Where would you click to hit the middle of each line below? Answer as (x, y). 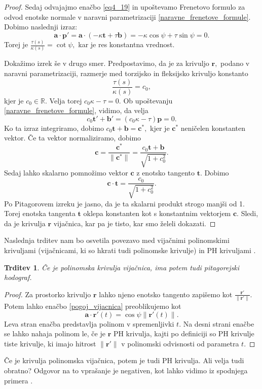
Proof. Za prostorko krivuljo (48, 294)
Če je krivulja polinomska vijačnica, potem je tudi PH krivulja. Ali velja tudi (124, 360)
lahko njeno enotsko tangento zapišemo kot (166, 294)
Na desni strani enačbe (219, 323)
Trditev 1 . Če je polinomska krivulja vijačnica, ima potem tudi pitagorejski (122, 267)
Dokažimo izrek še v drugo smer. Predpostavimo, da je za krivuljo (107, 63)
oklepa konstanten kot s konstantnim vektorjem (157, 213)
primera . (18, 380)
